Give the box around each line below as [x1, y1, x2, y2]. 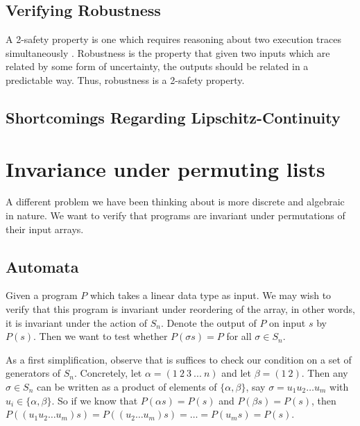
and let [221, 366, 251, 380]
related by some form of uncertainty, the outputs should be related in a [6, 59, 309, 74]
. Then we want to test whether [33, 329, 168, 343]
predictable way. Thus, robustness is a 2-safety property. [6, 72, 245, 87]
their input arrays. [6, 221, 84, 236]
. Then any [301, 366, 348, 380]
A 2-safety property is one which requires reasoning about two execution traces [6, 32, 341, 46]
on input [269, 315, 306, 330]
